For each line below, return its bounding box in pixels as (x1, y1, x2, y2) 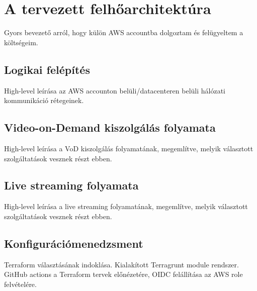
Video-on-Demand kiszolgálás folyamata (4, 120, 216, 135)
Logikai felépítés (4, 61, 90, 77)
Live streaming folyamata (4, 177, 139, 193)
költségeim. (4, 37, 38, 47)
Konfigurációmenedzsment (4, 235, 143, 251)
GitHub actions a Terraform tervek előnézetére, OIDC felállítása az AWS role (4, 269, 243, 279)
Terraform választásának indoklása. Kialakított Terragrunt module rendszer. (4, 259, 239, 269)
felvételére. (4, 278, 37, 289)
